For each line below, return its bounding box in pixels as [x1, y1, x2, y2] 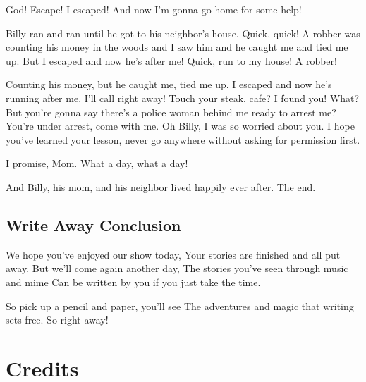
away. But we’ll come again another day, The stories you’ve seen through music [6, 261, 348, 276]
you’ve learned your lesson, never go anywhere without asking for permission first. [6, 132, 360, 147]
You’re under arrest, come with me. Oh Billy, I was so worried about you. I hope [6, 118, 355, 133]
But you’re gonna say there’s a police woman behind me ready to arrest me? [6, 104, 336, 119]
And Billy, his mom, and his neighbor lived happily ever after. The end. [6, 179, 316, 194]
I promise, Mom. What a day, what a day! [6, 156, 188, 171]
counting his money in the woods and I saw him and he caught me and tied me [6, 39, 348, 54]
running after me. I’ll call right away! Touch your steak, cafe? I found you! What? [6, 90, 360, 105]
